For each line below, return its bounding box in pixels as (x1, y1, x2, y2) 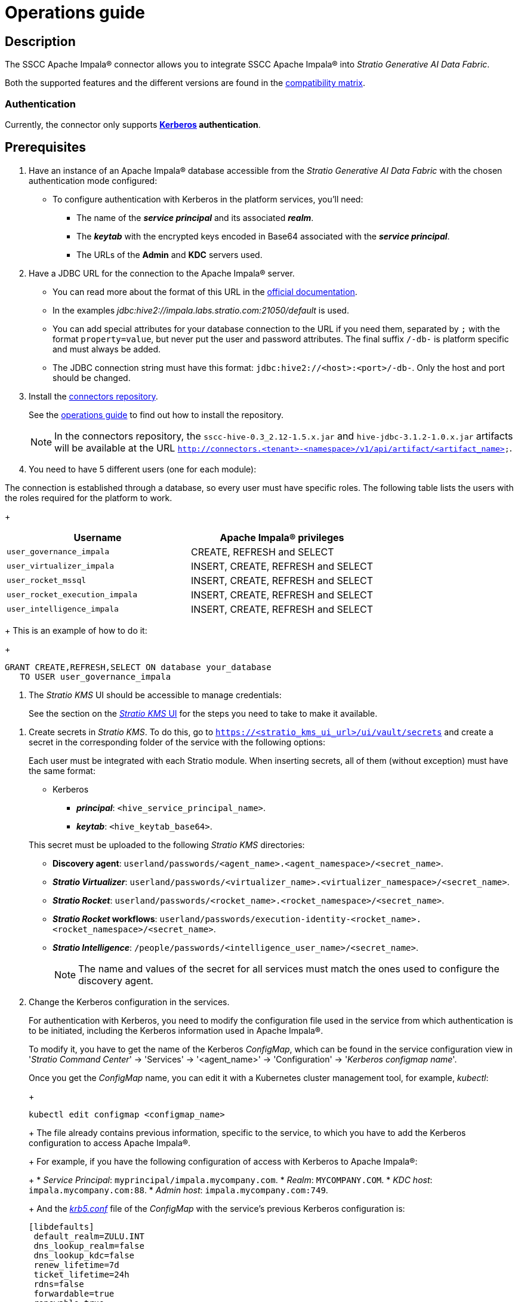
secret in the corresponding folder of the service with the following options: (29, 736, 326, 747)
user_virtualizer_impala (7, 561, 115, 571)
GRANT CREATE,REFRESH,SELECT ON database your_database (5, 662, 272, 672)
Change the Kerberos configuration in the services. (29, 996, 230, 1007)
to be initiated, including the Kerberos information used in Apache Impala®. (29, 1025, 323, 1036)
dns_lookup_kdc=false (33, 1250, 135, 1260)
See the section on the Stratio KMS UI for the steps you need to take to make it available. (29, 708, 378, 718)
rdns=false (33, 1279, 84, 1289)
